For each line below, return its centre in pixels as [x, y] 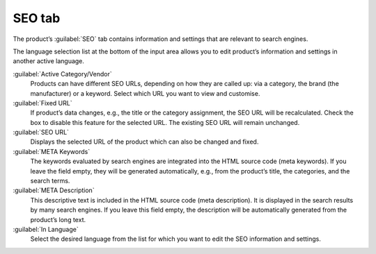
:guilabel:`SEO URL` [41, 133]
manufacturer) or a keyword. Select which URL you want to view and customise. [145, 93]
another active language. [49, 61]
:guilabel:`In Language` [46, 229]
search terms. [50, 181]
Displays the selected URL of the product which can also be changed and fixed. [144, 142]
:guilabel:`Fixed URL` [42, 103]
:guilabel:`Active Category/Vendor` [62, 74]
